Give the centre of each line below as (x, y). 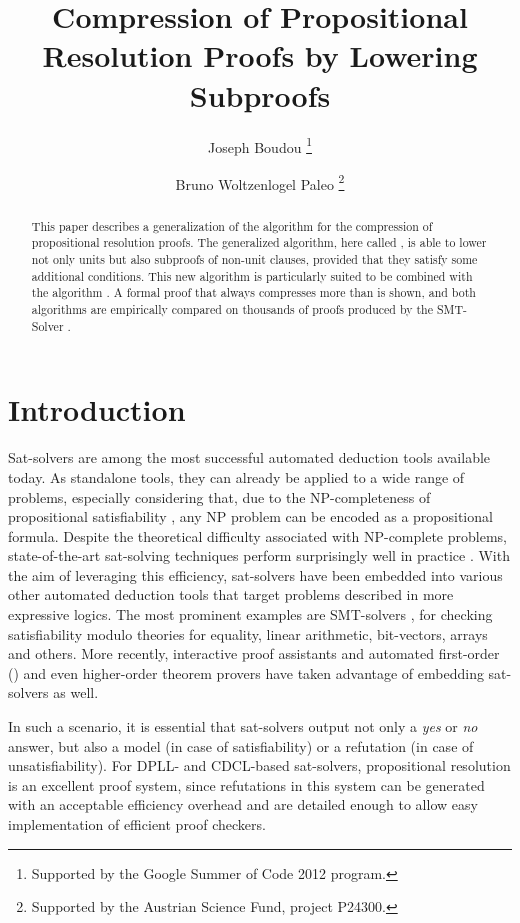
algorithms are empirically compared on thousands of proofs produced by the (232, 309)
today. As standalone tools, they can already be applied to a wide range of (236, 476)
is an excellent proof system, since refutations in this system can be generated (246, 784)
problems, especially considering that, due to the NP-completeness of (219, 496)
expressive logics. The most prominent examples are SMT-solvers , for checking (250, 614)
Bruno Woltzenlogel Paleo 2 (260, 182)
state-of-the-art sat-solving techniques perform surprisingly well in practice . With (259, 555)
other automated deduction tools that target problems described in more (231, 594)
